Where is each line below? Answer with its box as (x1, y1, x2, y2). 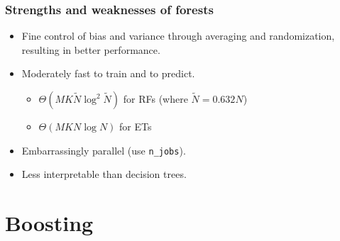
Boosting (5, 208, 94, 237)
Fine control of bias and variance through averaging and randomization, (21, 28, 335, 43)
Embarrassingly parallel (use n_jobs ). (21, 142, 186, 157)
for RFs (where (123, 91, 188, 106)
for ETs (119, 119, 152, 133)
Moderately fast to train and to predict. (21, 66, 195, 81)
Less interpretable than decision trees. (21, 167, 187, 181)
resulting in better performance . (21, 42, 160, 57)
